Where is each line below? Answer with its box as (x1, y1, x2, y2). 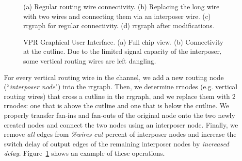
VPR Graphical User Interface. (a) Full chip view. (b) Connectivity (23, 36, 224, 47)
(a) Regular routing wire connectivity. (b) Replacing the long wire (23, 1, 220, 11)
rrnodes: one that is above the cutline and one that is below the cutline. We (4, 100, 229, 111)
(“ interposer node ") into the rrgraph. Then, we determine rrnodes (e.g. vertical (4, 81, 238, 92)
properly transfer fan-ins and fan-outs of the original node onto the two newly (4, 110, 235, 120)
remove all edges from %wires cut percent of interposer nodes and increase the (4, 129, 237, 139)
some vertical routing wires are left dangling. (23, 55, 156, 65)
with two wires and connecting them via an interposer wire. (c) (23, 11, 211, 21)
